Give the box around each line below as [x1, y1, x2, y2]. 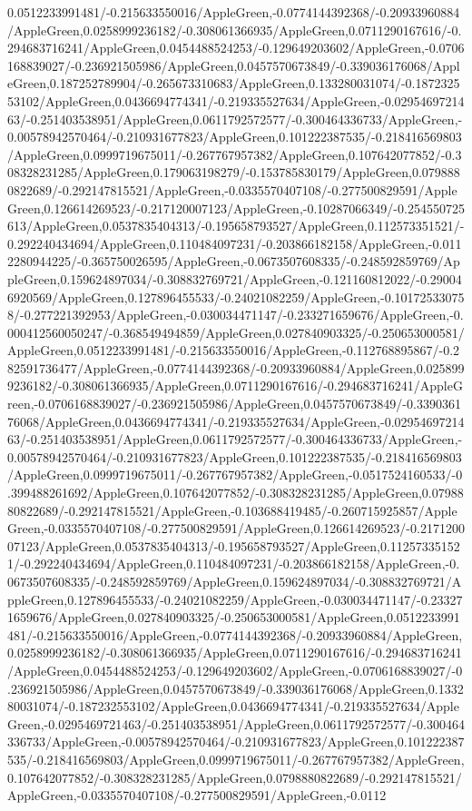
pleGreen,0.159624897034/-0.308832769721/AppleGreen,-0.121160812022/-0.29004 [7, 269, 462, 288]
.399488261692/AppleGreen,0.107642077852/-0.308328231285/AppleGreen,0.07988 [7, 483, 464, 502]
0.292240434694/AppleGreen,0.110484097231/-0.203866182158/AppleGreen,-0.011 [7, 233, 462, 252]
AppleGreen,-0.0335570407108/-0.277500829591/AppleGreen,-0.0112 [7, 786, 387, 805]
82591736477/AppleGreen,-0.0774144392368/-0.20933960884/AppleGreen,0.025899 [7, 358, 465, 377]
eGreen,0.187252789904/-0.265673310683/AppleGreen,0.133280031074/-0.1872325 [7, 74, 460, 93]
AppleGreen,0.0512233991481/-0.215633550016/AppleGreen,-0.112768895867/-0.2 [7, 341, 460, 360]
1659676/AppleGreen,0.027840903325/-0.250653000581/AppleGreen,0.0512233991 [7, 608, 460, 627]
